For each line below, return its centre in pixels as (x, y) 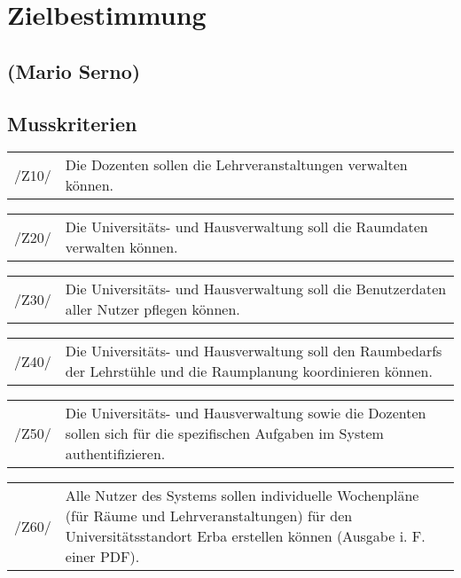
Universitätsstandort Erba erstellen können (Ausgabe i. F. (245, 536)
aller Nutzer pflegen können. (152, 309)
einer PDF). (102, 557)
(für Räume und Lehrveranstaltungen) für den (209, 516)
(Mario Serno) (74, 70)
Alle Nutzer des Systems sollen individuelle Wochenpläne (242, 496)
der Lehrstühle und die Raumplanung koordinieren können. (249, 371)
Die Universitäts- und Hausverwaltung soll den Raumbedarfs (254, 351)
